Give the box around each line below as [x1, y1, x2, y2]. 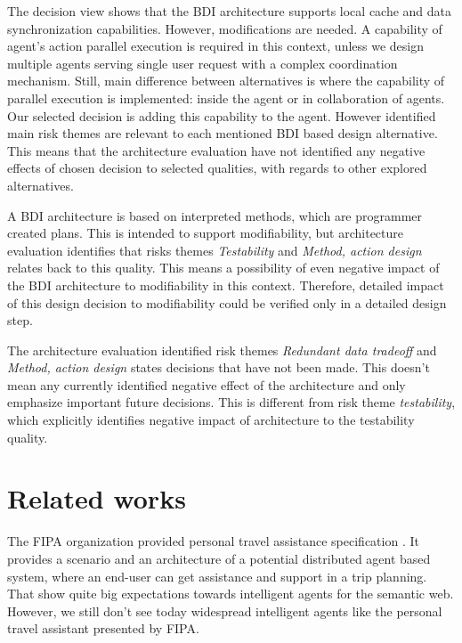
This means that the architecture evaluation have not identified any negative [7, 141, 426, 159]
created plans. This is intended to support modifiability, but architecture [7, 224, 404, 242]
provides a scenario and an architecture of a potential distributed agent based [7, 549, 431, 567]
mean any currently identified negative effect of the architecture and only [7, 375, 406, 394]
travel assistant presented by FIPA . [7, 619, 199, 638]
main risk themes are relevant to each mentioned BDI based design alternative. [7, 124, 438, 142]
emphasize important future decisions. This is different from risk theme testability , [7, 393, 456, 411]
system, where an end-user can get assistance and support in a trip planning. [7, 566, 427, 585]
